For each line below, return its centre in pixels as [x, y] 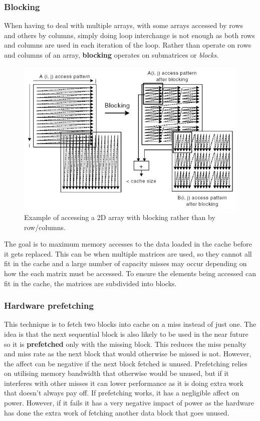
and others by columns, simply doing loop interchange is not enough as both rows [129, 35]
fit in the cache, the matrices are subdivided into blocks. [90, 283]
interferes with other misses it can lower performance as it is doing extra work [124, 383]
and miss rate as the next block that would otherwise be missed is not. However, [128, 354]
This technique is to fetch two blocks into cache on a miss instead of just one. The [130, 324]
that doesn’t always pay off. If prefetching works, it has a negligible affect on [122, 393]
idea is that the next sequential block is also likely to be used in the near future [126, 334]
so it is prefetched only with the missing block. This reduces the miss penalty [125, 344]
